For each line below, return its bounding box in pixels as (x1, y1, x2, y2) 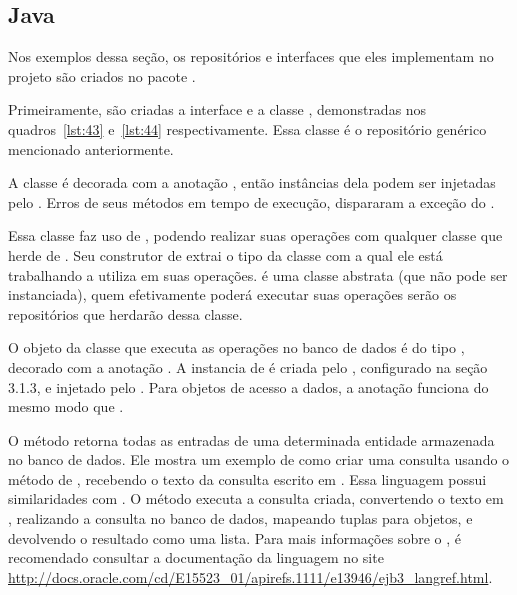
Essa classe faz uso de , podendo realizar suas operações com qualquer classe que (8, 225, 503, 246)
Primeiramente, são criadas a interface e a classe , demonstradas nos (8, 99, 427, 120)
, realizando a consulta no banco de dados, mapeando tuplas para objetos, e (8, 508, 473, 529)
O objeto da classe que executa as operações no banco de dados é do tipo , (8, 337, 465, 358)
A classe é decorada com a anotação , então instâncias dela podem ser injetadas (8, 172, 496, 193)
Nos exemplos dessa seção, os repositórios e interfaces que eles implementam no (8, 46, 494, 67)
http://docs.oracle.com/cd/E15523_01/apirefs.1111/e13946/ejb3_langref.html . (8, 566, 493, 587)
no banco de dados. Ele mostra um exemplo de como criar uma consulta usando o (8, 449, 510, 470)
